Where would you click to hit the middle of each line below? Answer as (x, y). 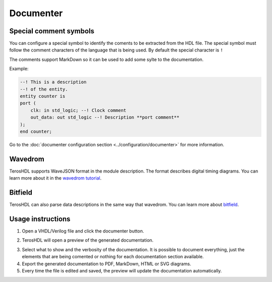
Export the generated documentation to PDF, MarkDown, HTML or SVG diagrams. (107, 264)
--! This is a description (53, 82)
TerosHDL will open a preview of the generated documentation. (88, 240)
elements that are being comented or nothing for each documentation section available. (113, 257)
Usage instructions (40, 219)
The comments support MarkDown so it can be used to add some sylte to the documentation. (107, 59)
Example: (19, 69)
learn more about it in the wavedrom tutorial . (55, 178)
